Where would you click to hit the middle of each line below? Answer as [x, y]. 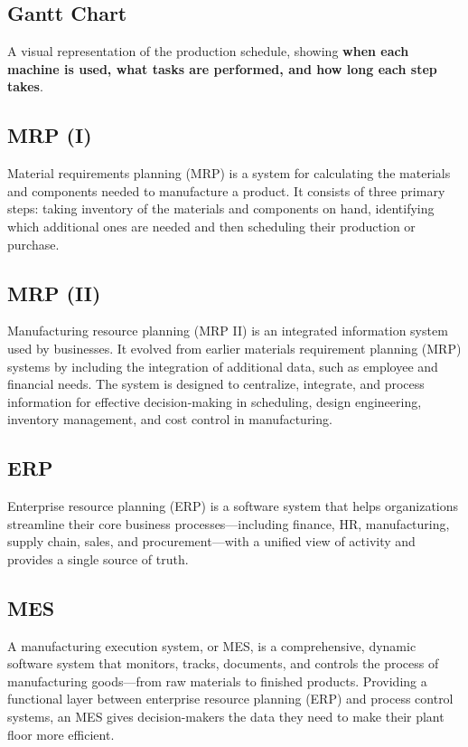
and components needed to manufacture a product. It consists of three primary [226, 190]
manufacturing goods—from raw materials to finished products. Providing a [217, 681]
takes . [25, 86]
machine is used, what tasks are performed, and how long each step [222, 68]
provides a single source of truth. [98, 558]
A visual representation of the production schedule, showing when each [208, 51]
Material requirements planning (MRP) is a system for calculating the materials [229, 173]
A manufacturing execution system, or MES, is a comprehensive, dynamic [212, 645]
